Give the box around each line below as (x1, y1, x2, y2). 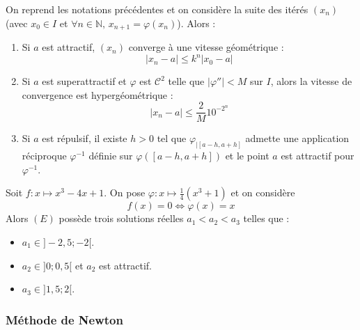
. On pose (104, 185, 146, 200)
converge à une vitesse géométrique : (128, 40, 284, 54)
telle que (168, 74, 205, 88)
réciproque (22, 148, 67, 163)
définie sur (88, 148, 133, 163)
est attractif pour (281, 148, 354, 163)
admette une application (245, 131, 350, 146)
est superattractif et (42, 74, 127, 88)
